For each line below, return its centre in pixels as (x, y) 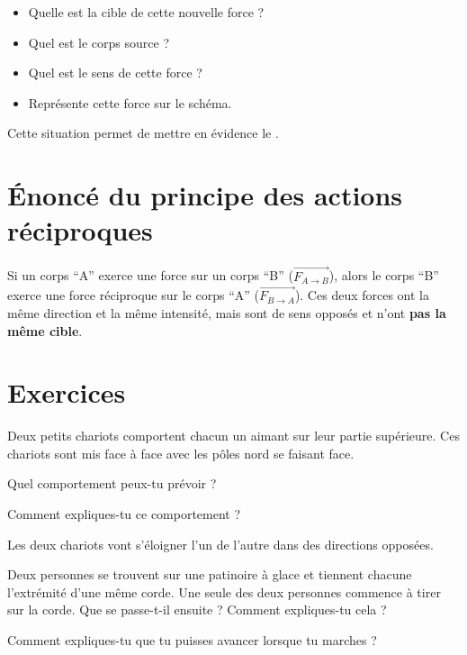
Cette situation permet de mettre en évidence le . (143, 133)
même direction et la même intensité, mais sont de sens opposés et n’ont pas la (227, 312)
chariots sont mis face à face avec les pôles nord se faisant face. (181, 453)
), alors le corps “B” (384, 275)
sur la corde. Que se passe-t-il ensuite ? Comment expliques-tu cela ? (197, 610)
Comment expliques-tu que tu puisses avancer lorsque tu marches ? (192, 639)
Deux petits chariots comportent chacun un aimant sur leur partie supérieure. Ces (233, 436)
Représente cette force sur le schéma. (130, 102)
